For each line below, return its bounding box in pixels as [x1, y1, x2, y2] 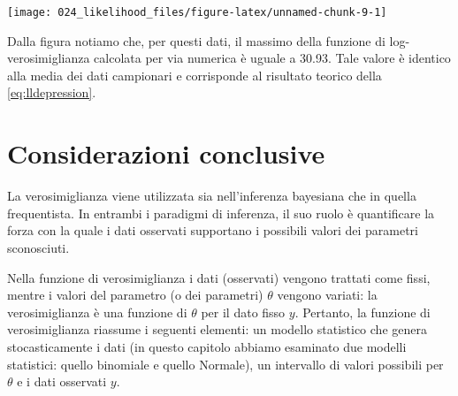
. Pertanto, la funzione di [294, 302, 431, 321]
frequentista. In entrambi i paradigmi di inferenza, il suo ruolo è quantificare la [7, 203, 435, 222]
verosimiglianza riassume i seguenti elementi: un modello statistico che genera [7, 320, 427, 339]
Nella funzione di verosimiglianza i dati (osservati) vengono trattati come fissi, [7, 268, 431, 286]
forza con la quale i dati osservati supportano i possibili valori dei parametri [7, 221, 418, 240]
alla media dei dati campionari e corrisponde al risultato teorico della [7, 65, 382, 84]
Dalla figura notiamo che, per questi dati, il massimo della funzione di [7, 31, 385, 49]
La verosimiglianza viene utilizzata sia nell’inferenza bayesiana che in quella [7, 187, 416, 205]
